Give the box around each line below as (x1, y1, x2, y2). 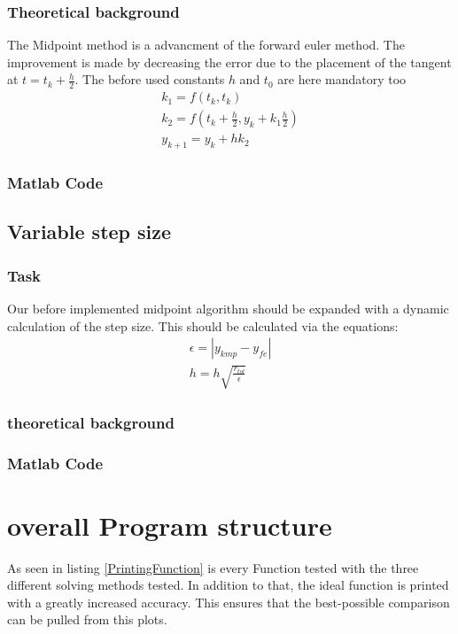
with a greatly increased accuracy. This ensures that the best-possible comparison (7, 592, 450, 611)
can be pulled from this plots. (7, 610, 167, 629)
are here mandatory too (277, 70, 407, 89)
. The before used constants (74, 70, 225, 89)
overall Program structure (7, 506, 332, 543)
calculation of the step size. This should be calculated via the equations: (7, 316, 399, 335)
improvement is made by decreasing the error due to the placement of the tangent (7, 52, 452, 71)
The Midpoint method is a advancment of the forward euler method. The (7, 35, 405, 54)
